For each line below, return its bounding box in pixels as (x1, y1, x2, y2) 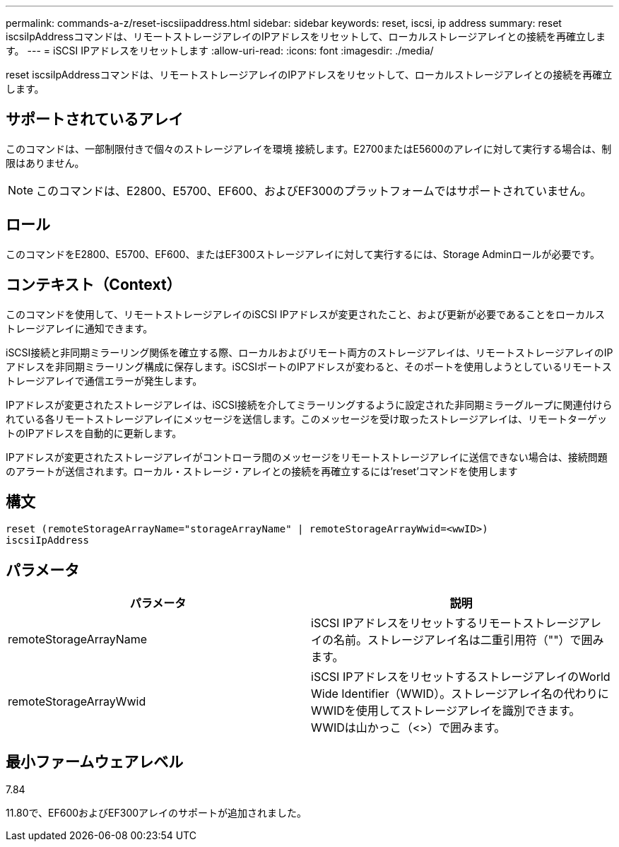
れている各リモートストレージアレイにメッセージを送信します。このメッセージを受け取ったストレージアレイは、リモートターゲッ (6, 412, 608, 425)
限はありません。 (6, 156, 85, 169)
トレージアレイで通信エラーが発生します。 (6, 374, 203, 387)
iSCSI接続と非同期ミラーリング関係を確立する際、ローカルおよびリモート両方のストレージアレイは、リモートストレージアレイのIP (6, 346, 613, 358)
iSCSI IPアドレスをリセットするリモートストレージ (311, 616, 579, 631)
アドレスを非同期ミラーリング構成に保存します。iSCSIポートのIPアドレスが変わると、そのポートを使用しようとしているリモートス (6, 360, 612, 373)
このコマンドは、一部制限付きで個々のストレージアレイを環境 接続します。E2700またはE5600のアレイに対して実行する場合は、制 (6, 142, 612, 155)
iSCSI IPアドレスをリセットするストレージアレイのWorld (311, 670, 611, 684)
